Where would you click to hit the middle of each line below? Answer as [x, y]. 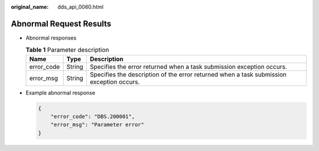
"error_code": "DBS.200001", [93, 117]
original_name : [30, 7]
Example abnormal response [61, 93]
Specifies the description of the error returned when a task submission [188, 74]
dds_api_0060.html [80, 7]
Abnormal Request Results [61, 24]
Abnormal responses [51, 38]
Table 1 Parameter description [67, 50]
